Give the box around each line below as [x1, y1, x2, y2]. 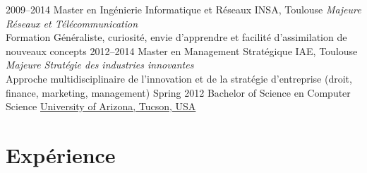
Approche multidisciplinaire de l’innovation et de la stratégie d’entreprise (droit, [6, 71, 352, 85]
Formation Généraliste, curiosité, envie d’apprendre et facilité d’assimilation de [6, 30, 347, 44]
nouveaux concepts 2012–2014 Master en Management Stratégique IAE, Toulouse [6, 43, 358, 58]
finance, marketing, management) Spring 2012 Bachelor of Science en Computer [6, 85, 351, 100]
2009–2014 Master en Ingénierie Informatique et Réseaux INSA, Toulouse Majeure [6, 2, 361, 16]
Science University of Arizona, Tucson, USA [6, 99, 196, 114]
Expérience [6, 140, 116, 169]
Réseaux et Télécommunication [6, 16, 138, 30]
